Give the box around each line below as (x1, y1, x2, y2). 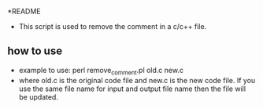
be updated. (18, 92, 58, 101)
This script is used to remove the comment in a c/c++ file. (18, 22, 207, 31)
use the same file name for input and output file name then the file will (18, 84, 246, 93)
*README (7, 7, 41, 16)
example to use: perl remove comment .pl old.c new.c (18, 65, 184, 77)
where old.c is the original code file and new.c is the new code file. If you (18, 75, 256, 85)
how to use (7, 45, 63, 58)
